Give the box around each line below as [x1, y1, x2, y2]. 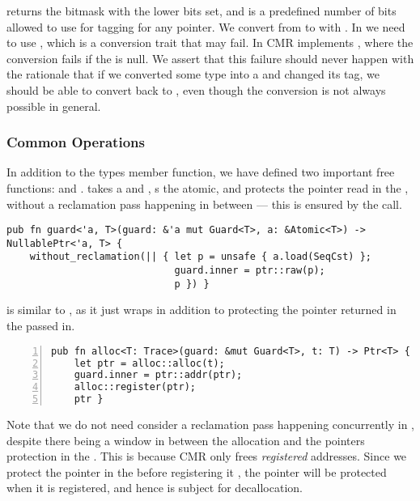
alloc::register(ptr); [74, 381, 196, 393]
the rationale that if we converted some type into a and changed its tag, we [6, 66, 380, 83]
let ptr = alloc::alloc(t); [74, 357, 225, 369]
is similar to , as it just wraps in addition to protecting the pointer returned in [6, 301, 397, 318]
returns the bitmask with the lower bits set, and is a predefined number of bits [6, 2, 397, 19]
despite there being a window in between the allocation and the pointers [6, 431, 365, 448]
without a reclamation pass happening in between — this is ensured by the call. [6, 195, 402, 212]
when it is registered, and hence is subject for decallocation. [6, 479, 303, 496]
